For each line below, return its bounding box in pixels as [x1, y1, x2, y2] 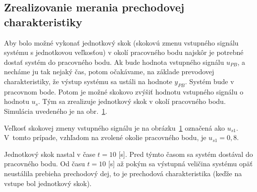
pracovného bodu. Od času [4, 158, 85, 169]
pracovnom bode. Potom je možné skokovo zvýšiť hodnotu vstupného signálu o [4, 86, 244, 96]
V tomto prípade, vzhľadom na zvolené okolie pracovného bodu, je [4, 132, 206, 143]
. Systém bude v [185, 76, 234, 86]
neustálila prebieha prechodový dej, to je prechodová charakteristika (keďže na [4, 168, 242, 178]
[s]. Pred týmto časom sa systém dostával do [118, 148, 253, 159]
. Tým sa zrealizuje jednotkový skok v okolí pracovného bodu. [38, 96, 226, 106]
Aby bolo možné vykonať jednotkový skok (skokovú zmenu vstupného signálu [4, 37, 239, 48]
